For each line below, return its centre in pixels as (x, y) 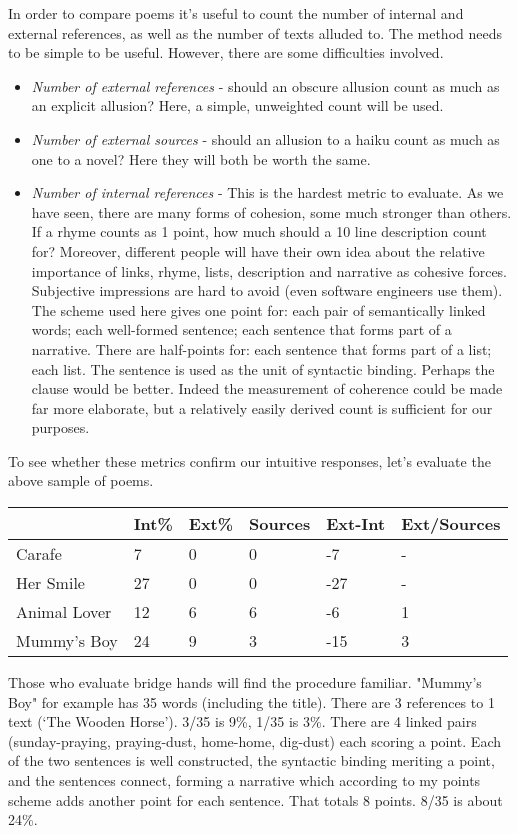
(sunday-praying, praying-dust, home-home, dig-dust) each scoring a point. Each (254, 740)
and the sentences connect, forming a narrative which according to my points (244, 780)
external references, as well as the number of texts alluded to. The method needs (255, 32)
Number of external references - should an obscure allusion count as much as (265, 85)
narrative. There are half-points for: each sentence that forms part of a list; (261, 348)
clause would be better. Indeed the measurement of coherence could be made (267, 388)
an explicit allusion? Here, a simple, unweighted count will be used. (237, 105)
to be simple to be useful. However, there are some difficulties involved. (226, 52)
